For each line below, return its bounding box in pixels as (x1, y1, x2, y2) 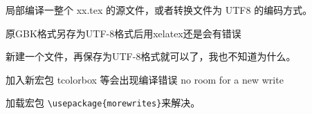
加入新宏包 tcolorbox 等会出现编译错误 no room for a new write (6, 72, 284, 86)
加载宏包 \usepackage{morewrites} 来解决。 (6, 95, 201, 110)
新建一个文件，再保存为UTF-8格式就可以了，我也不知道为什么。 (6, 49, 296, 64)
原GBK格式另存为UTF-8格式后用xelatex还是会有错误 (6, 26, 241, 40)
